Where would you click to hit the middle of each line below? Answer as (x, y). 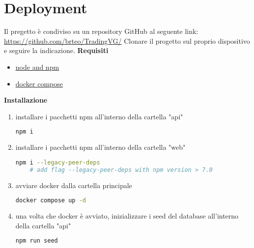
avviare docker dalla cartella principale (74, 185)
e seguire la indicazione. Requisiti (56, 50)
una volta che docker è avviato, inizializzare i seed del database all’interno (127, 215)
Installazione (26, 100)
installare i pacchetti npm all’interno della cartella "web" (100, 147)
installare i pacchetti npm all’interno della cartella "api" (99, 116)
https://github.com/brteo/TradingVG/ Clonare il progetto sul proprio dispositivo (127, 41)
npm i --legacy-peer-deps (58, 162)
